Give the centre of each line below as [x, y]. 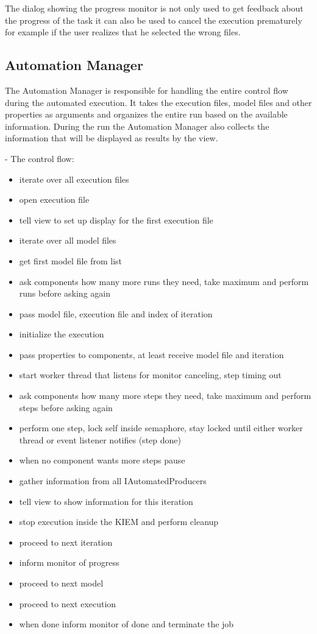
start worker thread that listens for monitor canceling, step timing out [150, 375]
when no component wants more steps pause [102, 460]
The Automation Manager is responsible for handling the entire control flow [147, 90]
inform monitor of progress [69, 562]
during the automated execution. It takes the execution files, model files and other [158, 102]
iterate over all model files [68, 240]
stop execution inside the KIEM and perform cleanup [119, 522]
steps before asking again [66, 407]
